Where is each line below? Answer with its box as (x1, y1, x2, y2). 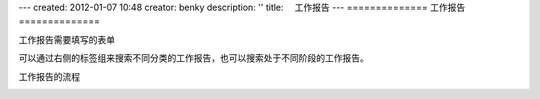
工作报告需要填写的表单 (18, 33, 115, 45)
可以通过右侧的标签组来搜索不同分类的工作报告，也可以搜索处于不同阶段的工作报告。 (18, 52, 369, 64)
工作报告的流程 (18, 70, 80, 82)
